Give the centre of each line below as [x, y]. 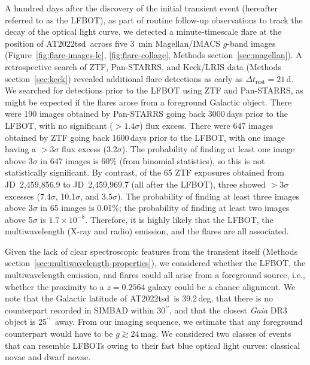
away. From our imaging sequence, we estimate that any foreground [179, 322]
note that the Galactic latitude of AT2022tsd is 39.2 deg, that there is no [139, 298]
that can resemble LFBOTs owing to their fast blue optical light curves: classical [153, 345]
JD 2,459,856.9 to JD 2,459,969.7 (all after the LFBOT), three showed [135, 184]
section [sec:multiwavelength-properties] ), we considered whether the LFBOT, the [155, 263]
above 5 [19, 219]
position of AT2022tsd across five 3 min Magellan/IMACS [113, 43]
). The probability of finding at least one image [208, 149]
